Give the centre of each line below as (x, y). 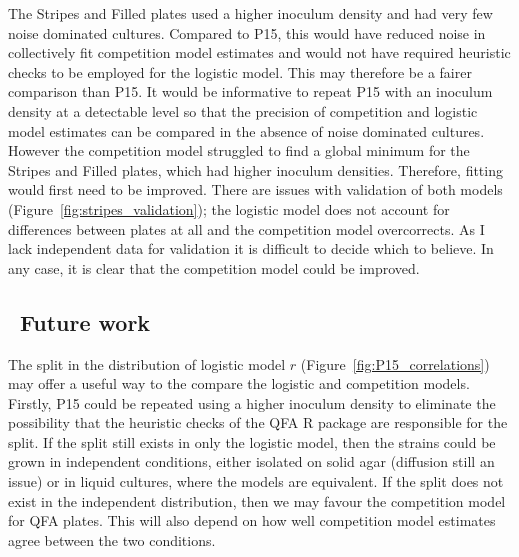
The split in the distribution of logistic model (147, 363)
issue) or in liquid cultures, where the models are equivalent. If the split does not (256, 481)
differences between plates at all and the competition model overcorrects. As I (246, 228)
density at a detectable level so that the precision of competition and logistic (243, 110)
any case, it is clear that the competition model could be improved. (214, 267)
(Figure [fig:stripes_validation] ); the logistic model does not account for (229, 208)
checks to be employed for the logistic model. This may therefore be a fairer (240, 71)
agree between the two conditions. (112, 539)
